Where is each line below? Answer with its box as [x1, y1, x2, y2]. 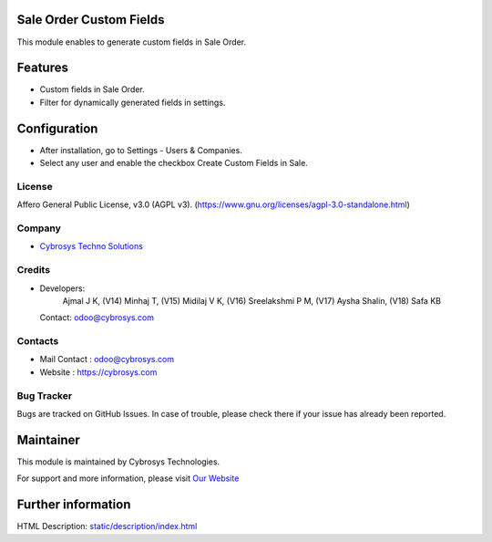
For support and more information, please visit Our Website [16, 473, 240, 484]
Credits [16, 264, 50, 276]
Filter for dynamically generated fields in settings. [39, 97, 226, 108]
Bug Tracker [16, 389, 73, 401]
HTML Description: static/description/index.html [16, 521, 198, 532]
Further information [16, 497, 131, 513]
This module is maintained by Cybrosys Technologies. [16, 456, 220, 467]
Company [16, 222, 61, 235]
